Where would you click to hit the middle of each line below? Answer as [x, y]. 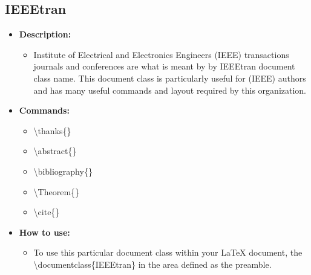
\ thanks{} [52, 130]
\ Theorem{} [57, 191]
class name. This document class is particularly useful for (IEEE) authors [170, 78]
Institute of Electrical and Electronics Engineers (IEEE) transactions [161, 54]
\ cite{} [47, 212]
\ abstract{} [55, 151]
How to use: [44, 232]
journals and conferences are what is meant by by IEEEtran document [164, 66]
